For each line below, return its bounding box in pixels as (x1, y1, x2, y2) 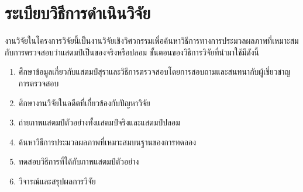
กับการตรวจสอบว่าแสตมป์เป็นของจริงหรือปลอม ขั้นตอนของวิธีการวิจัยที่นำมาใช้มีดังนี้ (5, 46, 259, 58)
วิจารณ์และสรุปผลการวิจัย (18, 174, 96, 187)
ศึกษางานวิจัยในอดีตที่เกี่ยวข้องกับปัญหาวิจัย (18, 96, 150, 109)
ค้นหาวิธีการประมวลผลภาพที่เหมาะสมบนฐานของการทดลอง (18, 135, 197, 148)
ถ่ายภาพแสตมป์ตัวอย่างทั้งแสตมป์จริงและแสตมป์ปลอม (18, 116, 180, 128)
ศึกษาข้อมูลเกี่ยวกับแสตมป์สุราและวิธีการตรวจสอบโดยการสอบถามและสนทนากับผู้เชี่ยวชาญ (18, 65, 291, 78)
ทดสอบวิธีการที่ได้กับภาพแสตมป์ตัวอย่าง (18, 155, 139, 167)
